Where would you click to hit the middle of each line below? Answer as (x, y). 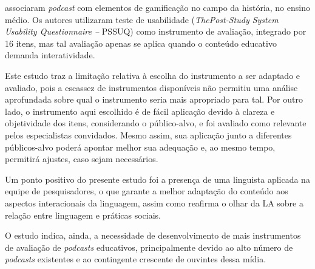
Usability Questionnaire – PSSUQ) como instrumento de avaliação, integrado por (156, 31)
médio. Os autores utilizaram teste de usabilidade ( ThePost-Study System (142, 19)
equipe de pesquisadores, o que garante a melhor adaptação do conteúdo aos (147, 191)
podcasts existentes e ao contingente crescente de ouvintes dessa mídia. (136, 259)
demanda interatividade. (50, 55)
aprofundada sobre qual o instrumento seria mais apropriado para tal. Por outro (154, 99)
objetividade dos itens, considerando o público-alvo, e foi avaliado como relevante (156, 123)
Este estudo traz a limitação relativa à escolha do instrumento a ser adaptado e (153, 75)
